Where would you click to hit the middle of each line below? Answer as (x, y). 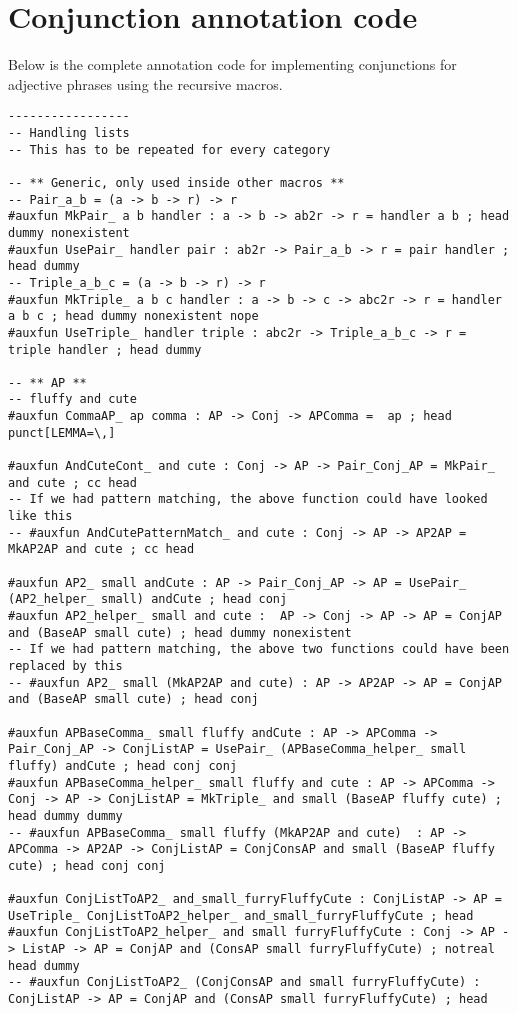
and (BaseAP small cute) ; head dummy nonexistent (180, 632)
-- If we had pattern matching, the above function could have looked (248, 499)
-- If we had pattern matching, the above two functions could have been (259, 649)
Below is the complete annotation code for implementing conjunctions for (232, 64)
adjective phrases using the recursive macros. (145, 83)
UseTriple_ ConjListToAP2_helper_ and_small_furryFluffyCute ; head (241, 915)
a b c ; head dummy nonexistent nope (133, 316)
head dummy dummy (65, 815)
